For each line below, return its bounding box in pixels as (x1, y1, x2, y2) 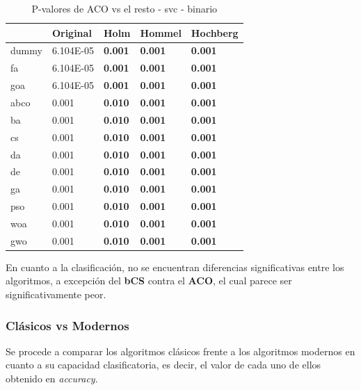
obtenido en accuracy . (6, 371, 98, 385)
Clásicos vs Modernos (6, 316, 129, 334)
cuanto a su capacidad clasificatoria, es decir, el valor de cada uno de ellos (6, 357, 321, 372)
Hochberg (191, 25, 239, 40)
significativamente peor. (6, 287, 106, 301)
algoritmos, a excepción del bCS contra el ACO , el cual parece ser (6, 273, 292, 288)
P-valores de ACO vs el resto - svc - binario (31, 1, 218, 15)
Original (51, 25, 92, 40)
